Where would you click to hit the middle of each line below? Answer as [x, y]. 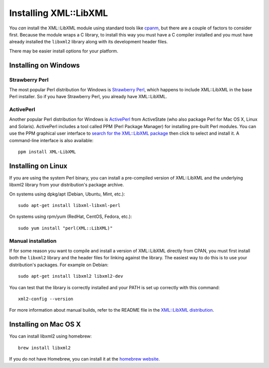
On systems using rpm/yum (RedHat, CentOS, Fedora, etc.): [70, 216]
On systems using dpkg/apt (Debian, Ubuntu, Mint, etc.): [67, 194]
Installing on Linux [38, 166]
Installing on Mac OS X [45, 324]
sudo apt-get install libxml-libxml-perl [69, 205]
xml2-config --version [46, 299]
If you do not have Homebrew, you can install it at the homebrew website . [85, 359]
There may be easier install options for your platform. [64, 51]
